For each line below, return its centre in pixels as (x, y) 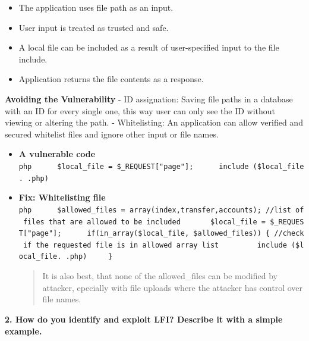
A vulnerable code (57, 154)
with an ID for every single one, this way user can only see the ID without (140, 110)
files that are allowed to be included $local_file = (144, 222)
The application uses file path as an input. (96, 7)
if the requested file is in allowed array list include (155, 245)
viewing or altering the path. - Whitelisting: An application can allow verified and (154, 122)
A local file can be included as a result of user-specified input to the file (149, 47)
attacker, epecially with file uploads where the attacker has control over (173, 287)
